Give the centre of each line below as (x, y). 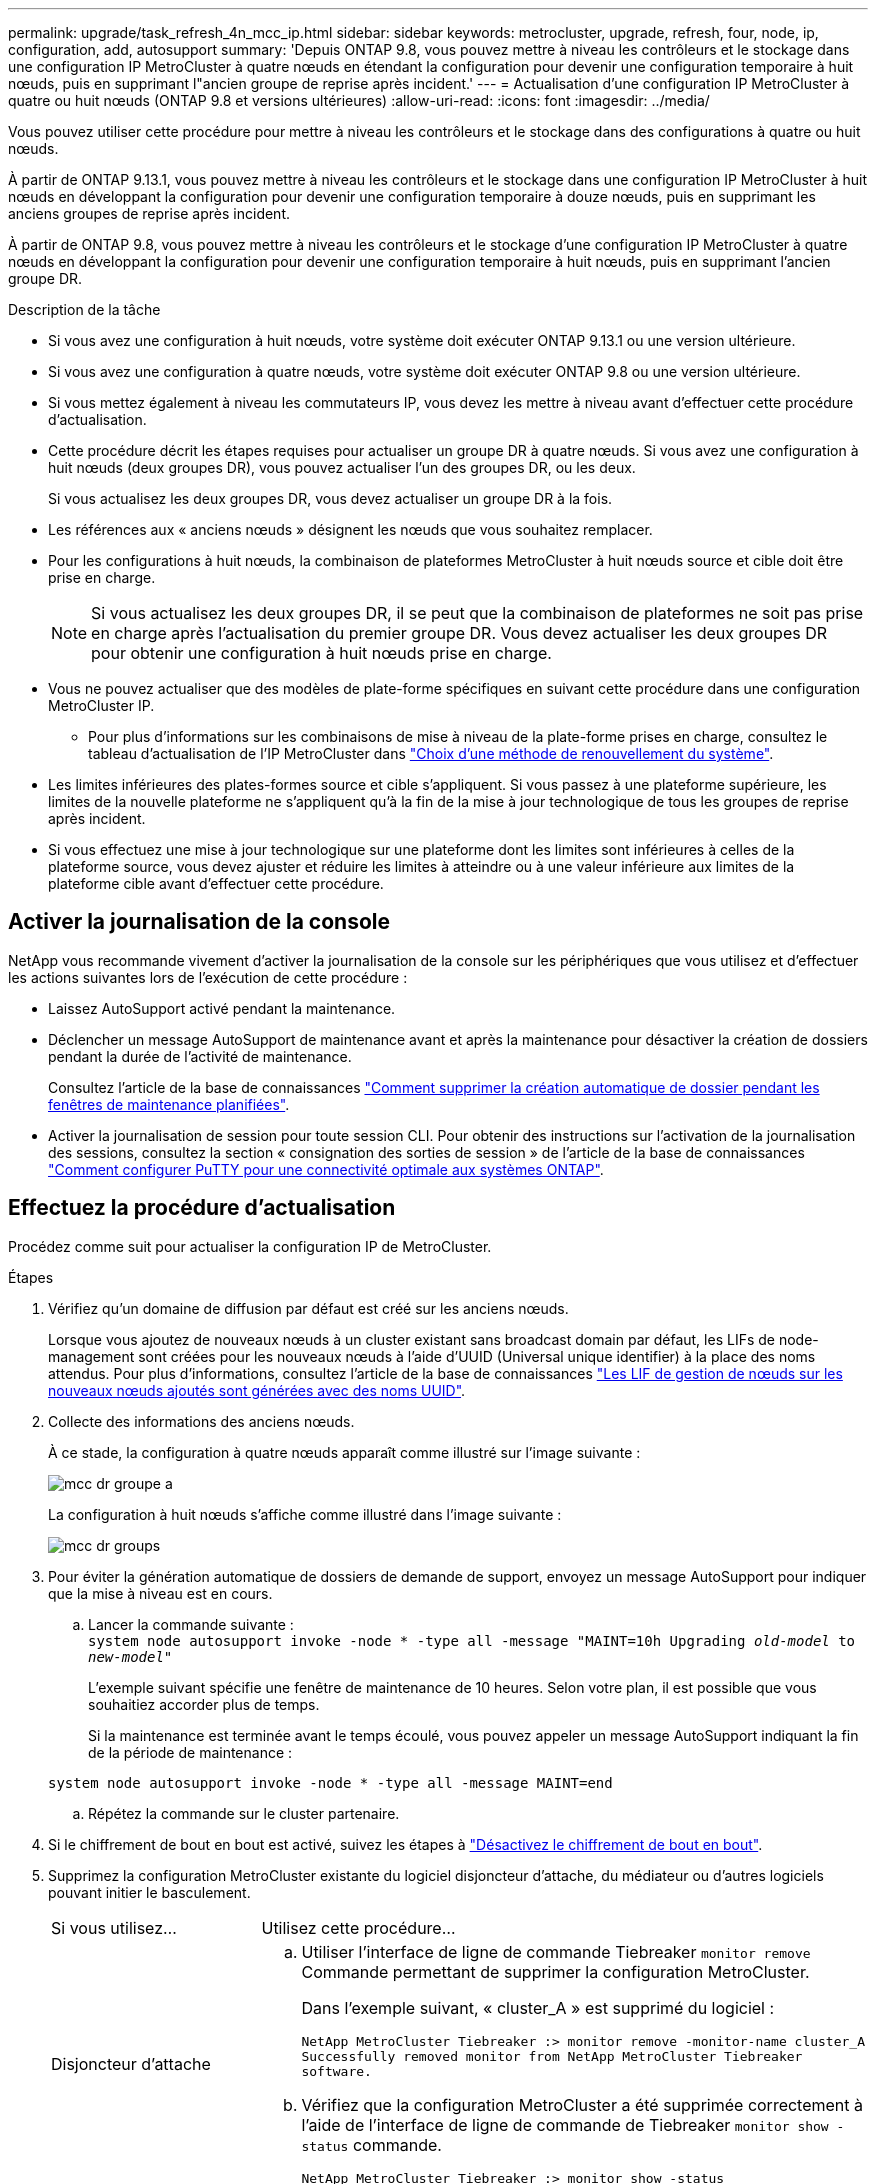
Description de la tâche (84, 309)
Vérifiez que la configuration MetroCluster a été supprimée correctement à (582, 2104)
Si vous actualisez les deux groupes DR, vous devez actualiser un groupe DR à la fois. (330, 498)
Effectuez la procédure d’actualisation (202, 1208)
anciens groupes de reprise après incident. (149, 213)
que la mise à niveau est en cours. (160, 1593)
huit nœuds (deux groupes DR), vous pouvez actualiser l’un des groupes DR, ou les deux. (342, 467)
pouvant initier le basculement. (149, 1892)
